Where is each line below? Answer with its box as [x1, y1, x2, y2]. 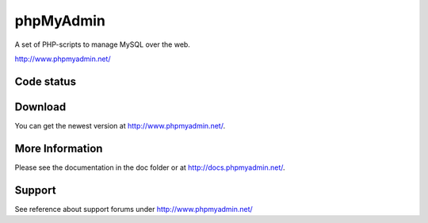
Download [14, 100, 67, 113]
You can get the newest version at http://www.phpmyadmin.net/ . [14, 121, 226, 130]
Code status [14, 75, 77, 88]
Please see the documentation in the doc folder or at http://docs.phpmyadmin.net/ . [14, 163, 285, 172]
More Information [14, 141, 103, 155]
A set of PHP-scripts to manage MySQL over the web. [14, 40, 190, 49]
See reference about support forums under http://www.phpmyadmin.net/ [14, 204, 253, 213]
